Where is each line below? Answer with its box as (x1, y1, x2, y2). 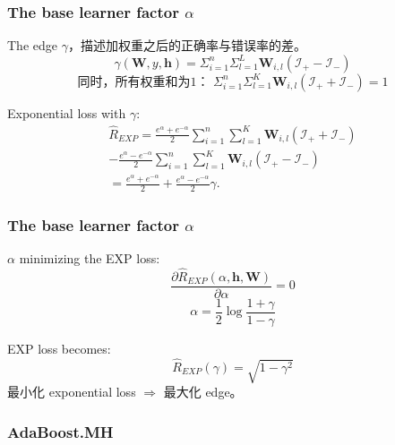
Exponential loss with (7, 103, 126, 122)
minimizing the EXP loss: (19, 249, 160, 268)
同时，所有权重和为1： (77, 75, 210, 89)
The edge (7, 36, 57, 55)
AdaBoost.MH (7, 420, 114, 442)
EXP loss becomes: (7, 339, 111, 358)
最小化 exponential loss (7, 382, 136, 401)
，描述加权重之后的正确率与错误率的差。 (67, 36, 306, 55)
